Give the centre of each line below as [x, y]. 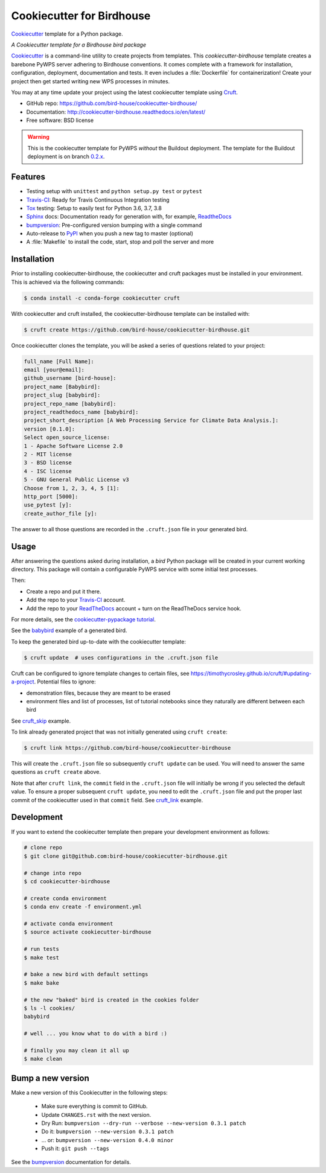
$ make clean [43, 1059]
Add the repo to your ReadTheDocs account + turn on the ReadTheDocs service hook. [134, 608]
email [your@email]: [54, 370]
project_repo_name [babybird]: [70, 404]
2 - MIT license [48, 454]
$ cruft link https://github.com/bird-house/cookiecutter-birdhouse [127, 748]
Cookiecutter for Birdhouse [81, 16]
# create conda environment [65, 898]
